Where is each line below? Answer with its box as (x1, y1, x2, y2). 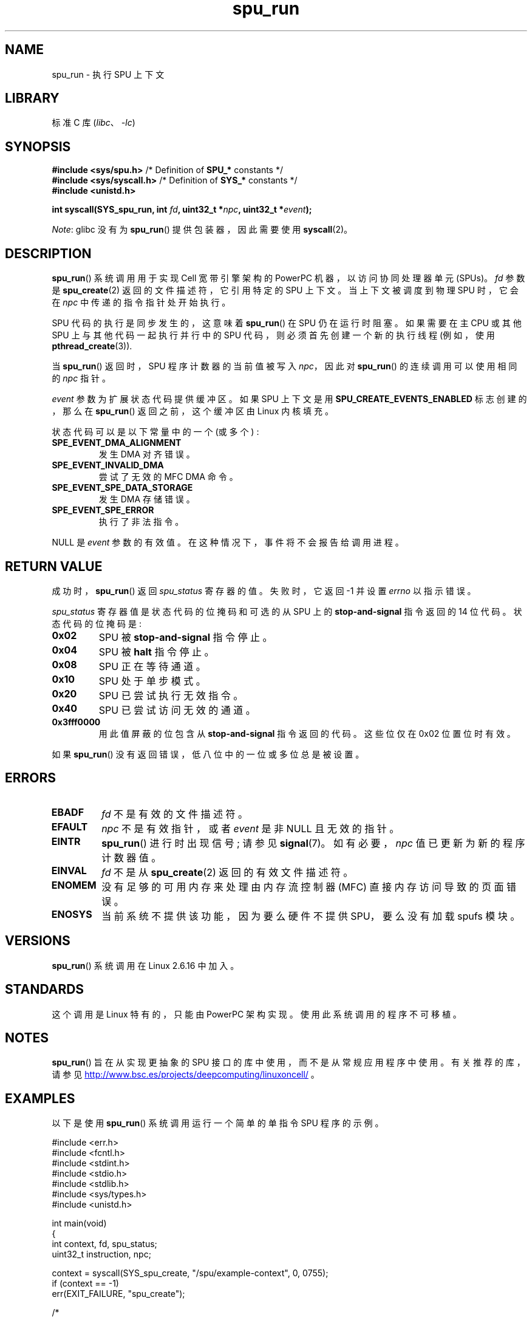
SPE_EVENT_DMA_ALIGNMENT (52, 437, 182, 448)
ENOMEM (51, 878, 97, 891)
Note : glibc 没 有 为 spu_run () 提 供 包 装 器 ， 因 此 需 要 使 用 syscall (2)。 (52, 224, 353, 235)
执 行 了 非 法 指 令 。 (98, 516, 184, 527)
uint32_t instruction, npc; (52, 1249, 151, 1260)
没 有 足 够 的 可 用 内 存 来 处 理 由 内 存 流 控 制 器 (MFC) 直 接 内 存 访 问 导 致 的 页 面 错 (101, 880, 516, 893)
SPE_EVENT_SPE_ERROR (52, 505, 154, 516)
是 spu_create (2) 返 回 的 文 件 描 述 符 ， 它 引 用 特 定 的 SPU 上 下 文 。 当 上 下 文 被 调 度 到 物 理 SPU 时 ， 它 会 (52, 285, 519, 296)
